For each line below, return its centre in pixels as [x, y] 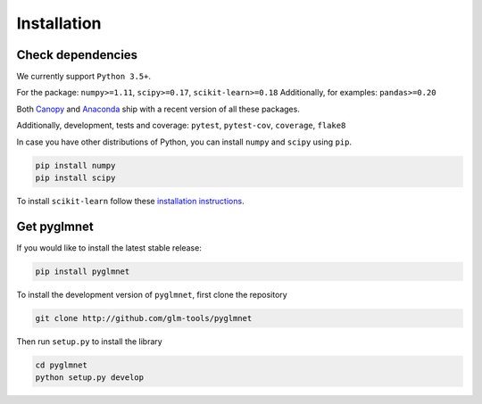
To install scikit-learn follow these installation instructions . [130, 201]
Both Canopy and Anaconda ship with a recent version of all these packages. [158, 109]
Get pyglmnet [55, 226]
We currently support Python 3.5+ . [84, 77]
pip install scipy [75, 178]
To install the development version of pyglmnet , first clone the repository [152, 294]
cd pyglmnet [62, 365]
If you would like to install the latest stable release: [109, 247]
